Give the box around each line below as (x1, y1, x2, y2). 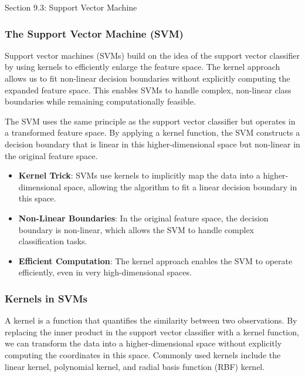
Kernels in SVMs (5, 291, 88, 305)
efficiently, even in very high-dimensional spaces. (18, 266, 192, 278)
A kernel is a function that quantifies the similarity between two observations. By (5, 314, 297, 326)
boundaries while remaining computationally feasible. (5, 95, 196, 107)
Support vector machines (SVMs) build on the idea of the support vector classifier (5, 49, 300, 61)
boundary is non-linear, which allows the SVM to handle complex (18, 223, 255, 235)
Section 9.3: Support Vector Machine (5, 1, 137, 13)
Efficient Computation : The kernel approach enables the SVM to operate (18, 254, 293, 267)
